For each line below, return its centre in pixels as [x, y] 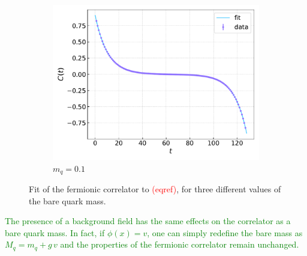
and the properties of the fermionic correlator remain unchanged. [180, 244]
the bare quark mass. [67, 200]
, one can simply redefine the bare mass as [225, 232]
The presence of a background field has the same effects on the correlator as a [148, 221]
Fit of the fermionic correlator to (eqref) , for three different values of [155, 189]
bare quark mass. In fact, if [55, 232]
